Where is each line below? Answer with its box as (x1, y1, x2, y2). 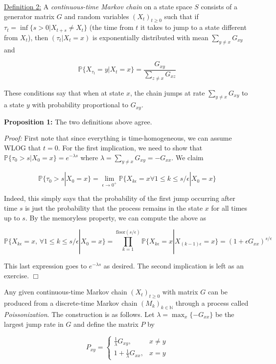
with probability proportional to (32, 99, 129, 110)
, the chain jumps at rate (130, 87, 205, 97)
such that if (164, 11, 199, 21)
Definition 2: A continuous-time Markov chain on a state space (4, 1, 192, 11)
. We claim (171, 152, 204, 162)
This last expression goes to (4, 261, 87, 271)
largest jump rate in (4, 318, 64, 329)
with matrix (162, 287, 198, 297)
